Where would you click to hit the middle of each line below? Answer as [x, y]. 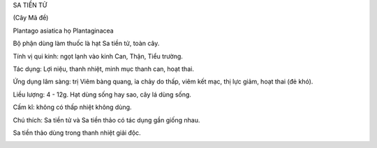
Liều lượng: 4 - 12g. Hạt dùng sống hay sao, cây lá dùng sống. [102, 94]
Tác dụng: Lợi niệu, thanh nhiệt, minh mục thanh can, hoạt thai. [104, 69]
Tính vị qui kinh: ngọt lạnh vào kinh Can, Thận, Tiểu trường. [98, 56]
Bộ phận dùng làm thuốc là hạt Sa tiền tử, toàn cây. [86, 43]
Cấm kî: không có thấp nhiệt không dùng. [72, 107]
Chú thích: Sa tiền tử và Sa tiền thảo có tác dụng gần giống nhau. [106, 120]
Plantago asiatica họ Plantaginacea [64, 31]
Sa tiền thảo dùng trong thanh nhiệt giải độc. [77, 133]
